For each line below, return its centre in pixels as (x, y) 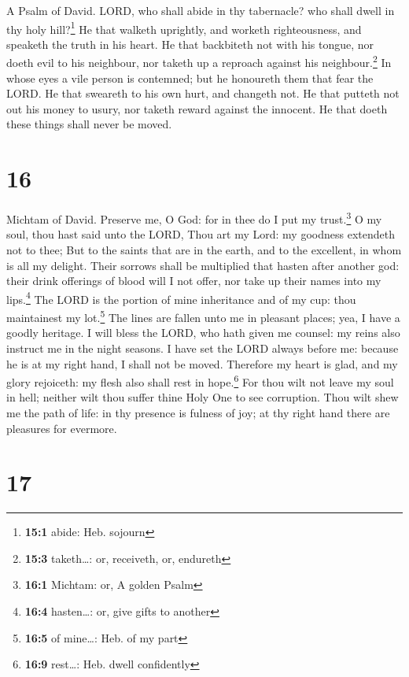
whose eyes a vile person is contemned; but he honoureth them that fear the (190, 78)
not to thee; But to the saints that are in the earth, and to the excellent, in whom (204, 250)
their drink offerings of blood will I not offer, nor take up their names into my (194, 281)
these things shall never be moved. (89, 124)
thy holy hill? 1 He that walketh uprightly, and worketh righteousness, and (184, 28)
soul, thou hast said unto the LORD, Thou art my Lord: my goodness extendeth (201, 234)
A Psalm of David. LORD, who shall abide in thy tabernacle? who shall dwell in (201, 10)
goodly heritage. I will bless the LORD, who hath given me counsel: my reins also (203, 333)
